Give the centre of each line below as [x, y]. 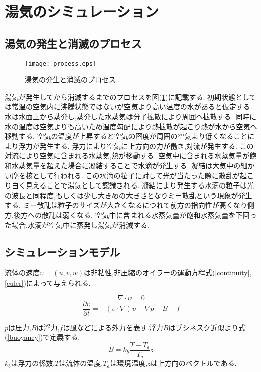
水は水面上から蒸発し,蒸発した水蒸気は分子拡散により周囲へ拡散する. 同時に [131, 116]
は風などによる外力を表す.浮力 [113, 327]
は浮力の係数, [33, 363]
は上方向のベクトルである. [193, 363]
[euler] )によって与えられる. [48, 282]
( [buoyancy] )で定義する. [42, 337]
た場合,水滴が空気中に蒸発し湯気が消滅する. [77, 224]
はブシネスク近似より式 [207, 327]
